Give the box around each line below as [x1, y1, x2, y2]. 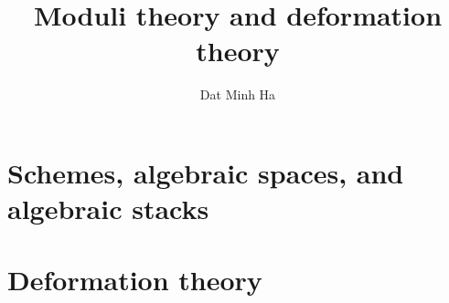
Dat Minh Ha [199, 85, 276, 104]
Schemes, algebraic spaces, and [7, 153, 404, 191]
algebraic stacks [7, 190, 209, 227]
